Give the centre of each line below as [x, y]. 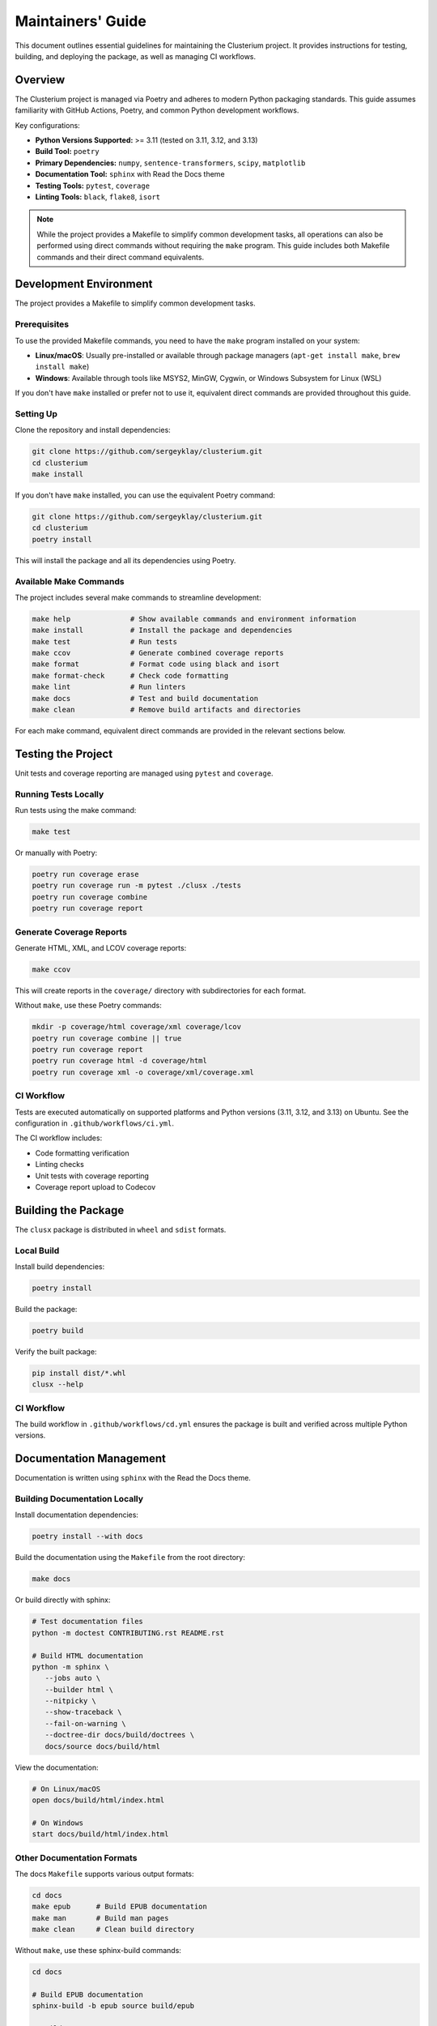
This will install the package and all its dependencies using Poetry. [125, 560]
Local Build [37, 1250]
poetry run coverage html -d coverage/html [120, 1061]
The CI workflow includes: [59, 1138]
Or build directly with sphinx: [63, 1600]
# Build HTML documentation [87, 1656]
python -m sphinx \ [70, 1667]
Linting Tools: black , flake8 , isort [98, 197]
